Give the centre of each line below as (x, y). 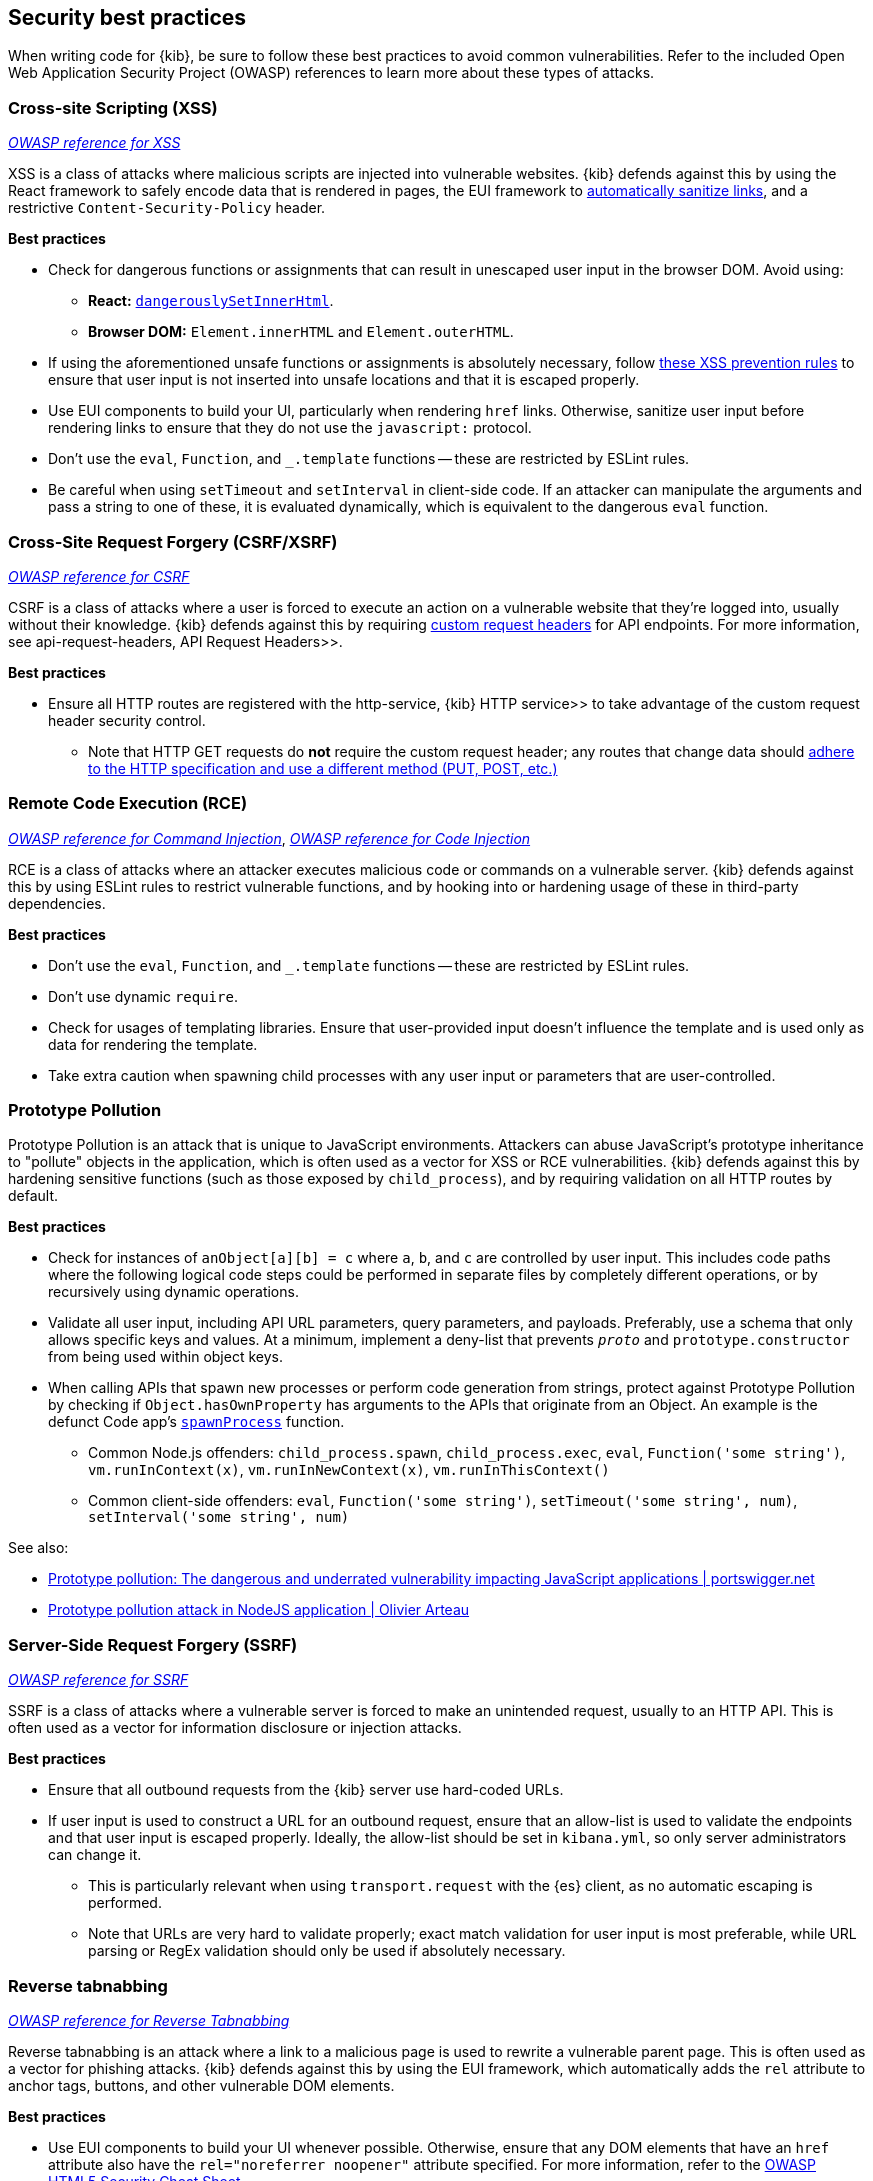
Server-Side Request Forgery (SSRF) (153, 1644)
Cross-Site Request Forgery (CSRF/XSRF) (173, 541)
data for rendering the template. (153, 1044)
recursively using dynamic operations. (173, 1292)
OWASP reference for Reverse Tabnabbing (149, 2020)
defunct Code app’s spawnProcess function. (196, 1422)
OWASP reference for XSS (94, 143)
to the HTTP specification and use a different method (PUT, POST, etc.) (323, 768)
